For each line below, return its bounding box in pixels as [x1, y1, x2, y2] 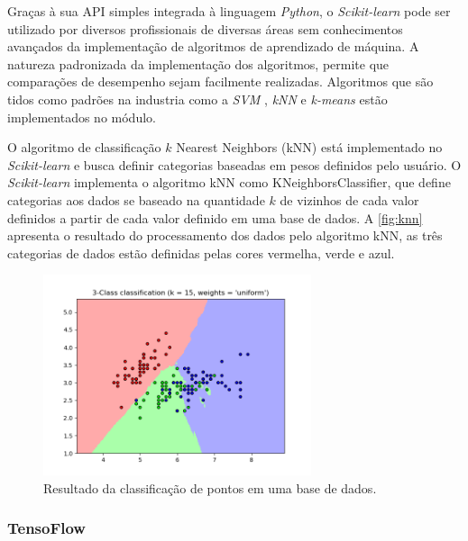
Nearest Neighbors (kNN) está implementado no [176, 138, 443, 157]
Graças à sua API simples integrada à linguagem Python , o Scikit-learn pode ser [7, 2, 451, 20]
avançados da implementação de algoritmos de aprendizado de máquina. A [7, 37, 419, 56]
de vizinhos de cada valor [280, 190, 419, 209]
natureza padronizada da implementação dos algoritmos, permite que [7, 54, 390, 73]
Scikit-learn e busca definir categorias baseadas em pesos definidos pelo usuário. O [7, 155, 462, 174]
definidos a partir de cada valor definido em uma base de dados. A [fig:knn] [7, 208, 423, 227]
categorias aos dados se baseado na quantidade [7, 190, 265, 209]
